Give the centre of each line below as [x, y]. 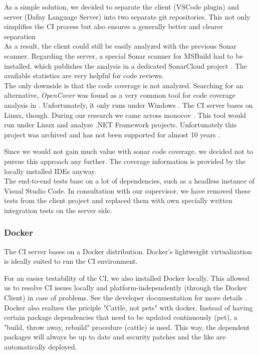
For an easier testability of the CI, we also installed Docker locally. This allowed [127, 278]
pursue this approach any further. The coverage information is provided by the [125, 161]
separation [20, 36]
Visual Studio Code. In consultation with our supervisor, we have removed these [127, 190]
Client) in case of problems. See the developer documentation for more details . [125, 298]
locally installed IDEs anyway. [50, 171]
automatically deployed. [41, 347]
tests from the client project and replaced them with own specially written [118, 200]
